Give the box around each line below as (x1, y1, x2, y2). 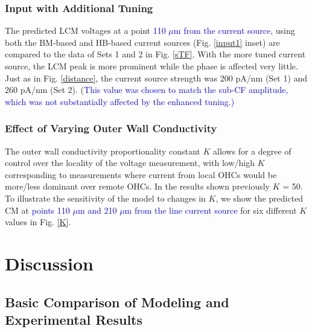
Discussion (5, 251, 94, 275)
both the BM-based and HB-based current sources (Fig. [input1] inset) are (5, 36, 280, 48)
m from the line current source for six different (124, 203, 297, 216)
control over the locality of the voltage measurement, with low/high (5, 156, 255, 169)
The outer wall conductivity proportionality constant (5, 144, 200, 157)
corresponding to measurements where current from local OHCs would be (5, 168, 277, 180)
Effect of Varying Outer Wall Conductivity (5, 121, 217, 136)
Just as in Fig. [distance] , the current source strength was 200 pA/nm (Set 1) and (5, 71, 308, 84)
